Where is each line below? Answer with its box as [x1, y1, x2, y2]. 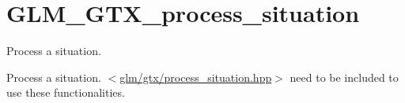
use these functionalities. [6, 84, 125, 101]
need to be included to [290, 68, 399, 85]
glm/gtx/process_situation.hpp [119, 68, 272, 85]
